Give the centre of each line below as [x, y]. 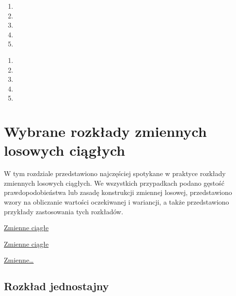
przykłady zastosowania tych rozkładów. [64, 211]
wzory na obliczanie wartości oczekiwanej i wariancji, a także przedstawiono [117, 202]
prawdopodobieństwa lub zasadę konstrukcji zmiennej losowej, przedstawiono [118, 192]
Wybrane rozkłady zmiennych [105, 131]
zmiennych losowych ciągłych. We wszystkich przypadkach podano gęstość [114, 183]
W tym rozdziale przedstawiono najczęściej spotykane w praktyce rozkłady [115, 173]
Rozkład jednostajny [56, 286]
